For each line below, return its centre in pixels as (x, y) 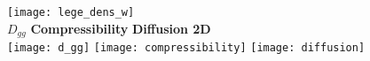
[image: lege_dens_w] (71, 12)
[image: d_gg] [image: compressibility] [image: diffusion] (186, 48)
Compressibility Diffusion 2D (121, 28)
